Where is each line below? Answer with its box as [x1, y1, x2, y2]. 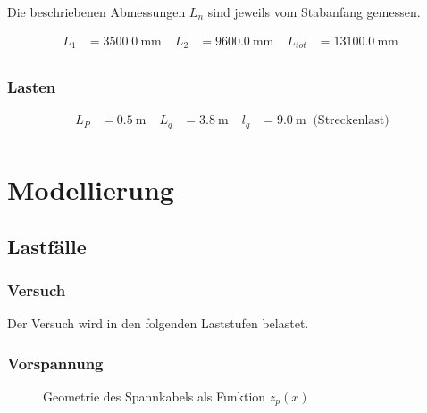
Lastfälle [7, 232, 87, 260]
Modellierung [7, 171, 174, 208]
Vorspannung [7, 351, 104, 374]
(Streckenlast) [313, 114, 389, 128]
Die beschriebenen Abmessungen [7, 3, 186, 21]
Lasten [7, 76, 56, 98]
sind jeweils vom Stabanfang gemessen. [207, 3, 421, 21]
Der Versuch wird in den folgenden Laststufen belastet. [7, 314, 309, 333]
